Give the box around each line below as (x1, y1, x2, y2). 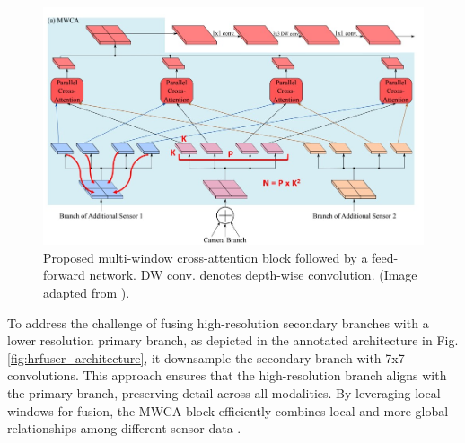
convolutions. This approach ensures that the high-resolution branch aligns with (7, 366, 447, 385)
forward (43, 265, 85, 284)
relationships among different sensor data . (7, 419, 241, 438)
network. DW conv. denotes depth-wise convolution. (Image (89, 265, 417, 284)
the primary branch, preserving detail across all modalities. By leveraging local (7, 383, 441, 402)
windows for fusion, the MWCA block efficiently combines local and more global (7, 401, 449, 420)
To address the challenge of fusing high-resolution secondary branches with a (7, 313, 429, 332)
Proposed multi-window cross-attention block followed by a (43, 248, 368, 266)
